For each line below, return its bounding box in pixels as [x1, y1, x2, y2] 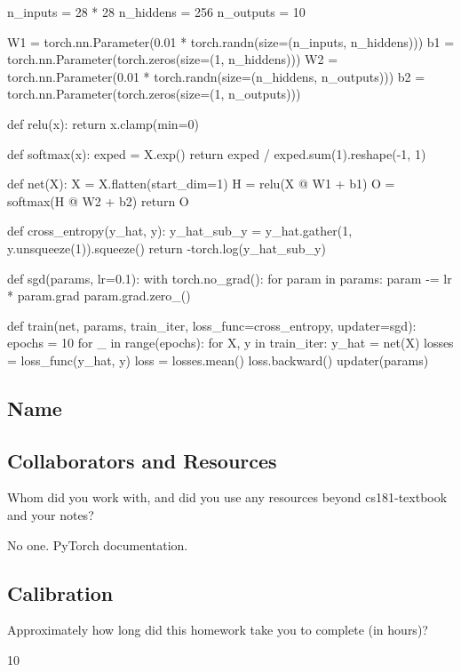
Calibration [7, 579, 114, 606]
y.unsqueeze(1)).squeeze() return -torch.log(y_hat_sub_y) [7, 238, 326, 257]
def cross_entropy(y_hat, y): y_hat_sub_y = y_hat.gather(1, [7, 221, 353, 240]
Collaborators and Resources [7, 446, 277, 474]
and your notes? [7, 506, 94, 524]
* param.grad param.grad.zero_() [7, 286, 191, 305]
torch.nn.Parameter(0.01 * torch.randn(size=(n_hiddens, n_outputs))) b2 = [7, 67, 425, 85]
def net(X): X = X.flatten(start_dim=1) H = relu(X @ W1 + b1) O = [7, 174, 395, 193]
